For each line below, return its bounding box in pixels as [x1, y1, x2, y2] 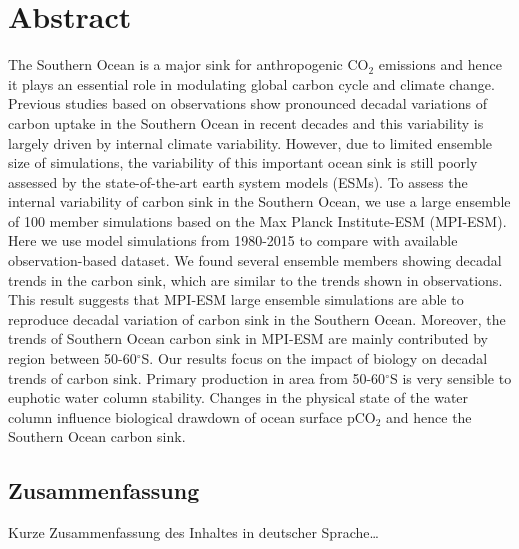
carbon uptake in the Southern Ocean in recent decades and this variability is [8, 112, 484, 133]
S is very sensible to [389, 367, 512, 388]
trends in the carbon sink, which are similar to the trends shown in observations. [8, 269, 503, 290]
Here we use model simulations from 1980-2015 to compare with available [8, 230, 458, 251]
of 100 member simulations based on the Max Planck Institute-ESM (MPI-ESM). [8, 210, 507, 231]
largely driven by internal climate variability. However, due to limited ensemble [8, 132, 493, 153]
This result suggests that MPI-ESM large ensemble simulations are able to [8, 289, 464, 310]
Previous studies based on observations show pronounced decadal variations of [8, 93, 487, 114]
